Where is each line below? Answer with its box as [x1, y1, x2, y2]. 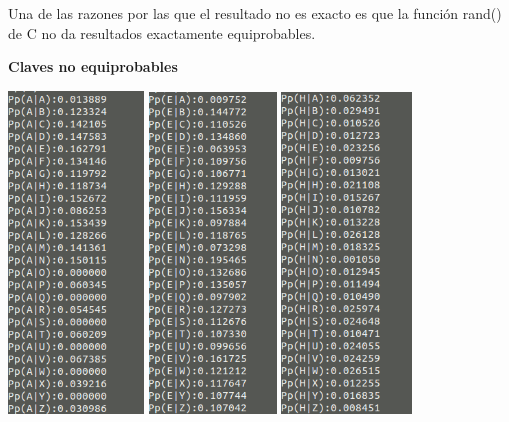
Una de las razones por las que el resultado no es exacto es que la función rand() [8, 3, 502, 23]
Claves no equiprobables [8, 56, 178, 77]
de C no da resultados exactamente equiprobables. [8, 22, 316, 43]
